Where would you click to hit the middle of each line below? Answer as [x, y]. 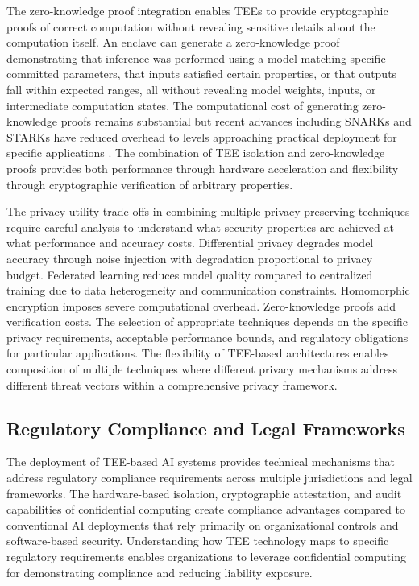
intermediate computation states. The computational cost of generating [183, 105]
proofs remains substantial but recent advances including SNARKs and [236, 121]
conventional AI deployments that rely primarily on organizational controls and [203, 524]
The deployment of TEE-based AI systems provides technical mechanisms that [201, 462]
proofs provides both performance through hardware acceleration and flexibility [203, 168]
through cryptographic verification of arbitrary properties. [150, 184]
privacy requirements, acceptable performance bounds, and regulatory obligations [207, 337]
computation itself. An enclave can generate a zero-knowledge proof [173, 42]
